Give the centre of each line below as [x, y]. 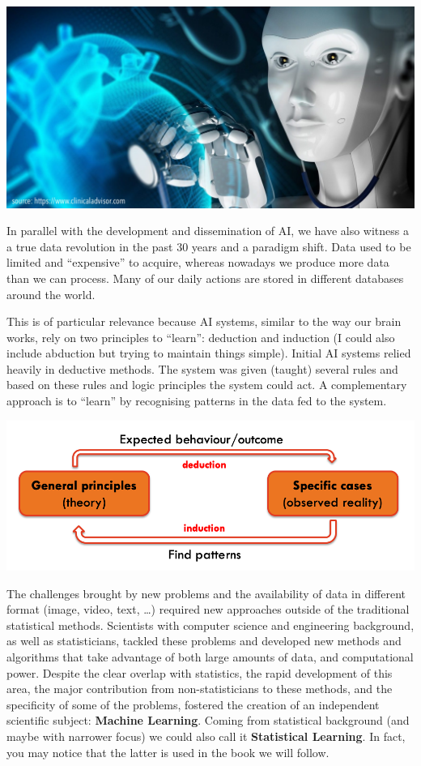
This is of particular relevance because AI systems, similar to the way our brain [204, 321]
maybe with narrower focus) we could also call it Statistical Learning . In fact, [206, 736]
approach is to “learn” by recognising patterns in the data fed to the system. [197, 401]
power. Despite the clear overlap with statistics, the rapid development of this [200, 672]
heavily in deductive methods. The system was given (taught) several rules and [202, 368]
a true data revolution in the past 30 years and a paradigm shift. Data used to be [209, 246]
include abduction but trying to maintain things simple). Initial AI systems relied [209, 353]
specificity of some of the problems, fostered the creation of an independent [193, 704]
